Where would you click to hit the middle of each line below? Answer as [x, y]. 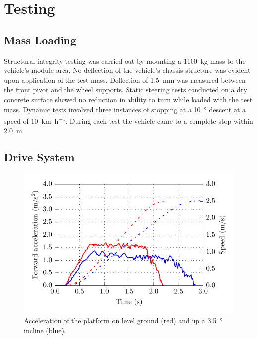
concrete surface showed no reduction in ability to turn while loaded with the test [128, 99]
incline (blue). [45, 330]
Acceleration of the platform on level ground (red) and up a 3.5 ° [123, 320]
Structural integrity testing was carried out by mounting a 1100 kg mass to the [125, 60]
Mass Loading [40, 39]
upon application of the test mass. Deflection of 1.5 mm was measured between [125, 80]
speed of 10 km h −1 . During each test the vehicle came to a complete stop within [128, 120]
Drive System [39, 157]
